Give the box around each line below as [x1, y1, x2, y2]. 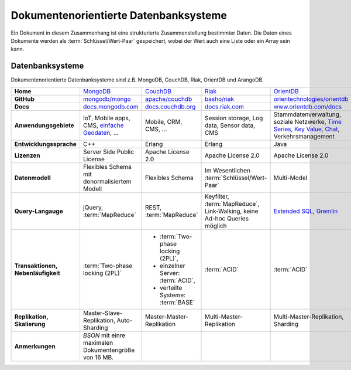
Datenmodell [14, 174, 51, 182]
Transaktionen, [14, 262, 58, 270]
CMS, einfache [82, 121, 124, 129]
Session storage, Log [205, 114, 263, 122]
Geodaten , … [82, 128, 119, 137]
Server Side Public [82, 147, 135, 155]
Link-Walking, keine [205, 207, 259, 215]
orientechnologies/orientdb [273, 94, 349, 103]
